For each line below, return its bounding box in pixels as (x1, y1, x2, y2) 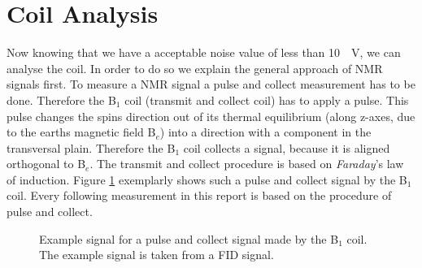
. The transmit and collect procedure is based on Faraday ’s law (89, 155, 404, 172)
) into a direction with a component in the (159, 123, 372, 140)
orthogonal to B (7, 155, 86, 172)
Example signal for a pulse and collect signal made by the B (39, 230, 339, 247)
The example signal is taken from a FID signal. (39, 246, 274, 263)
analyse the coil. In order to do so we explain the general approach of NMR (7, 59, 383, 76)
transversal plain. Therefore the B (7, 139, 176, 156)
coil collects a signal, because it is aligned (183, 139, 390, 156)
